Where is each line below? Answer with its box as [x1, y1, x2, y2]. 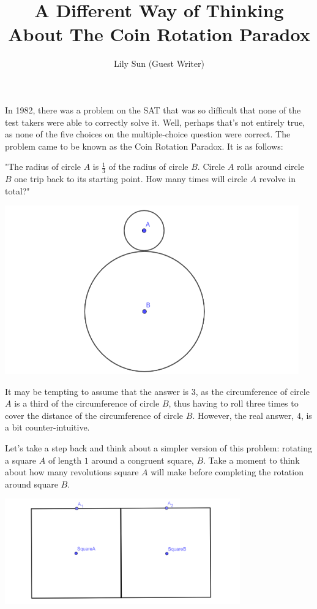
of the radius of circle [108, 160, 188, 173]
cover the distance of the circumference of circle [5, 408, 184, 421]
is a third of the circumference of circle [14, 397, 160, 410]
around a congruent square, [91, 453, 194, 466]
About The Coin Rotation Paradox [8, 21, 310, 47]
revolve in [259, 172, 296, 185]
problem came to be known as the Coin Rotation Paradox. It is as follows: [5, 139, 283, 152]
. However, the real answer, [192, 408, 294, 421]
